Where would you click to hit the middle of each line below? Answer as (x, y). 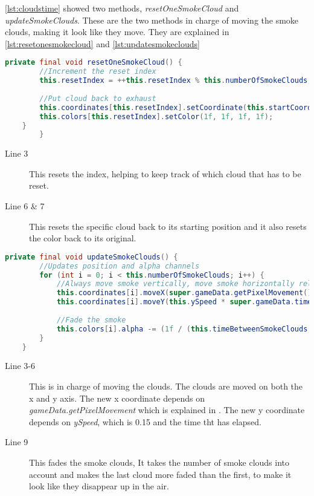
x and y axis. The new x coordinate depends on (117, 398)
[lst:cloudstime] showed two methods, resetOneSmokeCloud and (122, 8)
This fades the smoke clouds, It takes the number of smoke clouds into (159, 462)
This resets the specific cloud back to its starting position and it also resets (168, 226)
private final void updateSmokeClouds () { (91, 257)
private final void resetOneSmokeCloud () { (94, 63)
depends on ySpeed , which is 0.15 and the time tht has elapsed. (145, 421)
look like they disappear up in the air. (99, 486)
